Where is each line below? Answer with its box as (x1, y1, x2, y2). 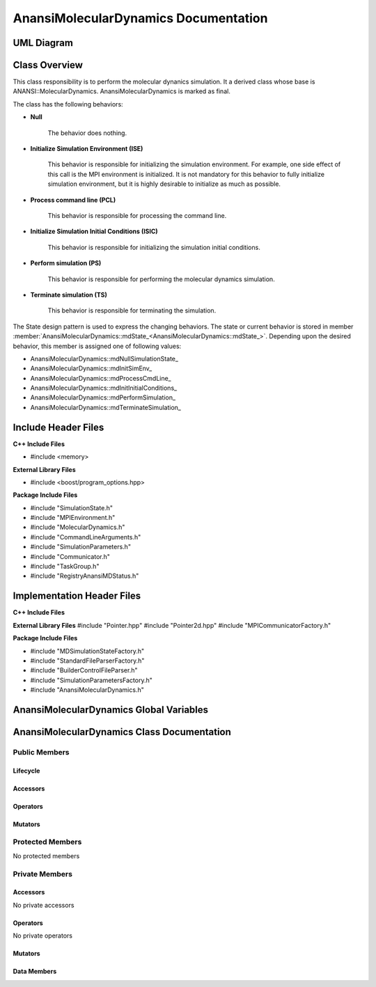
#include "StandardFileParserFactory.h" (30, 656, 145, 665)
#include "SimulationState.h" (30, 503, 113, 512)
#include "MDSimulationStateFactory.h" (30, 647, 145, 655)
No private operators (13, 931, 73, 940)
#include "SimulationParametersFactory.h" (30, 676, 153, 684)
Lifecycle (13, 766, 40, 775)
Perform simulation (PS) (30, 259, 102, 267)
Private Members (13, 869, 73, 878)
